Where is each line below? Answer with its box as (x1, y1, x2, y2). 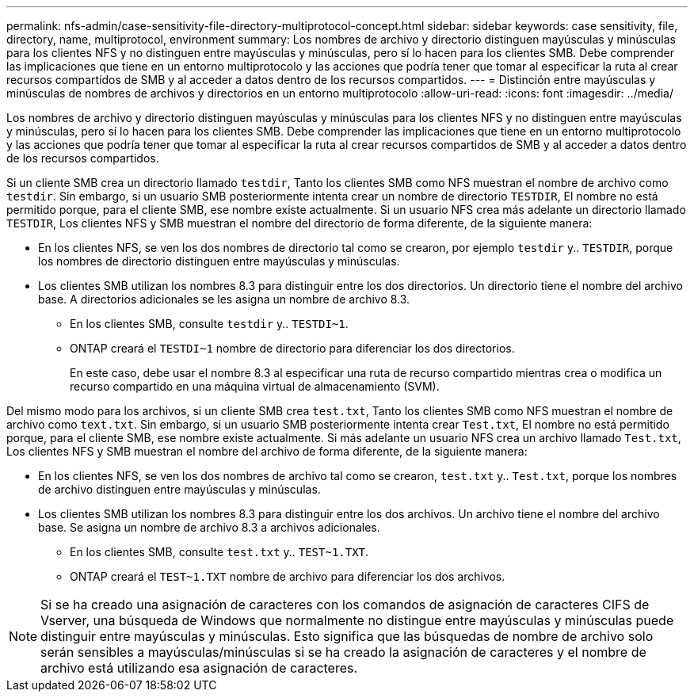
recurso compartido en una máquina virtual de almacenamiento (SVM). (70, 380, 440, 393)
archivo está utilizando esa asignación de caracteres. (40, 660, 358, 676)
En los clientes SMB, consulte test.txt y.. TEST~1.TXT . (70, 545, 369, 559)
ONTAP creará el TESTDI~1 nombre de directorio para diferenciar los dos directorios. (70, 341, 515, 355)
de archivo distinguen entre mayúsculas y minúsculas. (38, 482, 321, 496)
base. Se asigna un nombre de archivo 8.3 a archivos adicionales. (38, 521, 380, 534)
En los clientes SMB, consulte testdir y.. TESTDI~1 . (70, 317, 349, 330)
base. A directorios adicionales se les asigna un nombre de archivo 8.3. (38, 292, 410, 306)
